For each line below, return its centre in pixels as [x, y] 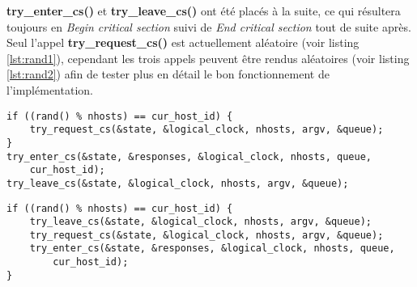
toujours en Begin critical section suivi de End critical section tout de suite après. [209, 26]
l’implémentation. [50, 89]
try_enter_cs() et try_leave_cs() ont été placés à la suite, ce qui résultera [204, 11]
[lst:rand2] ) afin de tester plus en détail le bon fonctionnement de [168, 74]
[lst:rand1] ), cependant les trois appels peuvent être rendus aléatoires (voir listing [208, 58]
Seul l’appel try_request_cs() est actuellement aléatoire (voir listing [183, 42]
